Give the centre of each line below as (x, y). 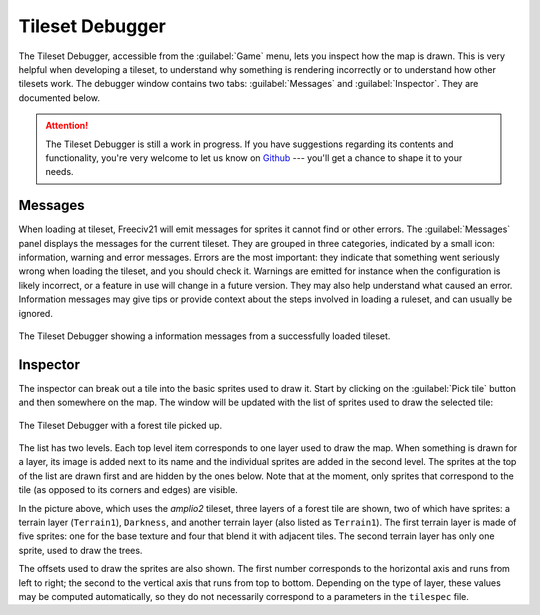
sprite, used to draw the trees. (80, 550)
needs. (59, 172)
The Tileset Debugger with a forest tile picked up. (120, 425)
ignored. (36, 313)
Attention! (67, 126)
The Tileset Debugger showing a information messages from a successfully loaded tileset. (204, 336)
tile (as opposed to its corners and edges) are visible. (128, 490)
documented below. (59, 97)
